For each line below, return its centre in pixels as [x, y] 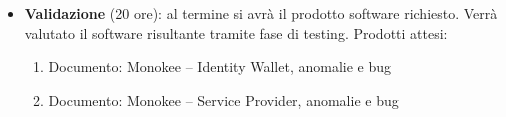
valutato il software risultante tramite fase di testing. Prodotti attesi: [236, 32]
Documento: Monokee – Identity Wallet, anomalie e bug [220, 66]
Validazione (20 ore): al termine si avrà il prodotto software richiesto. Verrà [261, 13]
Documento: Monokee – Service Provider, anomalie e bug [223, 99]
